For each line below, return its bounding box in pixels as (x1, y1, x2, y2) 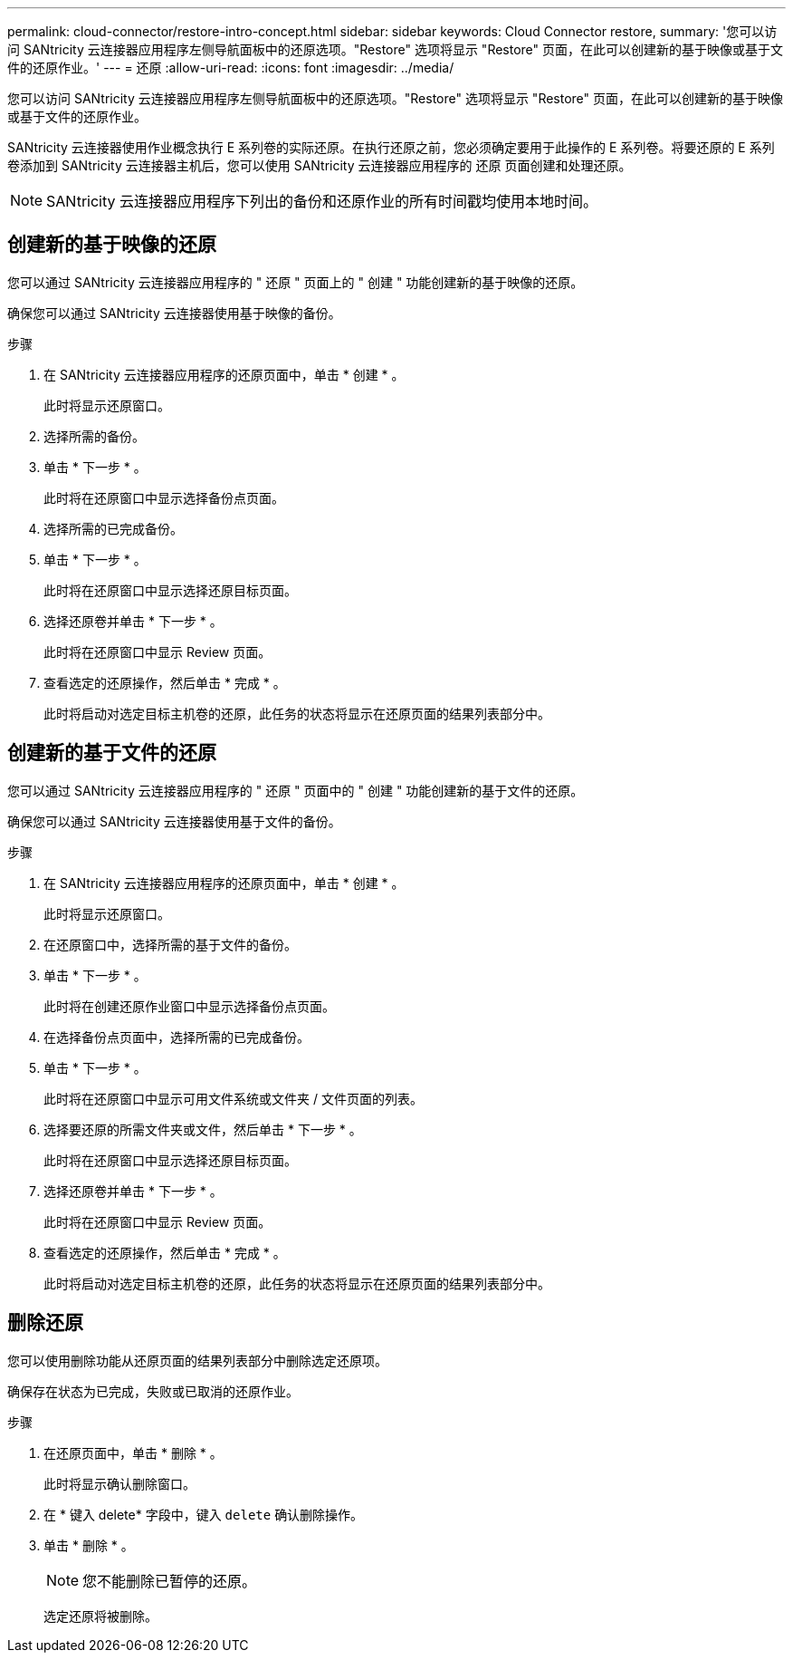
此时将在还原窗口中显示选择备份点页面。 (43, 489, 284, 506)
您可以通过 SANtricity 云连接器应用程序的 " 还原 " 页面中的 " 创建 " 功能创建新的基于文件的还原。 (7, 782, 584, 798)
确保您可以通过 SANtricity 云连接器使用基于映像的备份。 (7, 304, 341, 321)
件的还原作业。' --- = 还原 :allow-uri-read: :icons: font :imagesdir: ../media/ (7, 60, 454, 75)
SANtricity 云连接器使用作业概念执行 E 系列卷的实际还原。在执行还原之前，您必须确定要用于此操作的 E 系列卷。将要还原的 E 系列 (7, 140, 775, 155)
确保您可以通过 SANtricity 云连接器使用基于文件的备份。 (7, 813, 341, 829)
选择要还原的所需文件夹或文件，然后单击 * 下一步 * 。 (43, 1121, 362, 1137)
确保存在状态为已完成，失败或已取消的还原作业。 (7, 1383, 299, 1399)
